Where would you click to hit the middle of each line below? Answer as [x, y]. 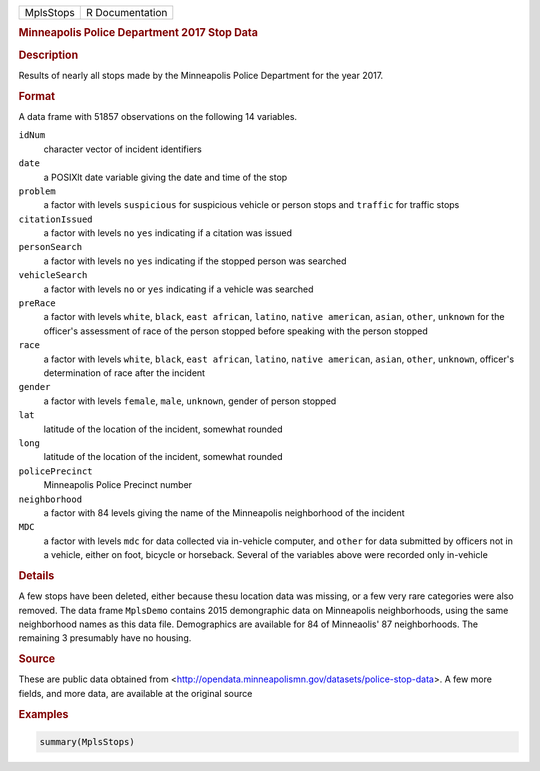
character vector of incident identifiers [122, 149]
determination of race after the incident [124, 373]
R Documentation [126, 12]
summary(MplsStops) [87, 741]
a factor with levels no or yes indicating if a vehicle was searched [178, 289]
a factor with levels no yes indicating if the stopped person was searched [195, 261]
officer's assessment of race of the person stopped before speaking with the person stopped [236, 331]
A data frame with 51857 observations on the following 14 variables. [158, 116]
